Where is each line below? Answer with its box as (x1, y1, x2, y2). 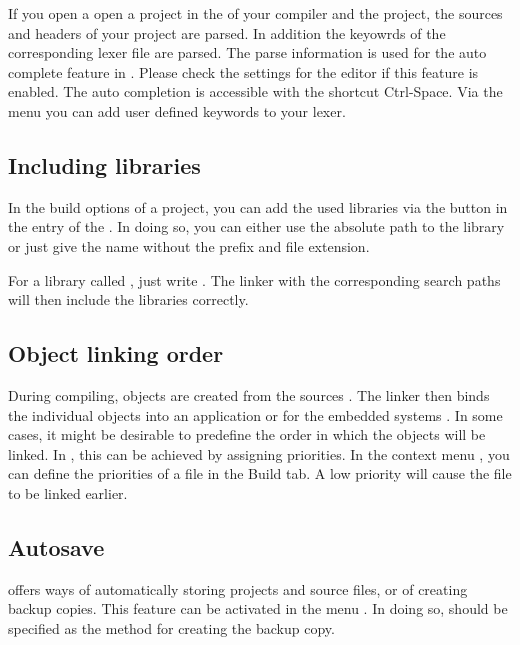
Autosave (8, 531, 105, 562)
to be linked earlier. (8, 482, 128, 503)
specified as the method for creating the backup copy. (8, 617, 335, 638)
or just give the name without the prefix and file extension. (8, 235, 370, 256)
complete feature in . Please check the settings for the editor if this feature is (8, 61, 479, 82)
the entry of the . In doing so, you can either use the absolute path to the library (8, 216, 505, 237)
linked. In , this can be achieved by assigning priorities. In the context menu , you (8, 443, 510, 464)
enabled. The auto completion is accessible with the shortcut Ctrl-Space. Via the (8, 81, 503, 102)
